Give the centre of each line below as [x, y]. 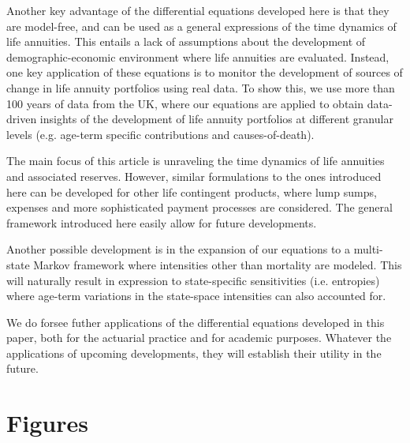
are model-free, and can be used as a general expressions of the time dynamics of [201, 26]
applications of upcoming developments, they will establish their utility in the [194, 353]
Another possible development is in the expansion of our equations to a [179, 249]
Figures [47, 423]
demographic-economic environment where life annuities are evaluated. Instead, [198, 56]
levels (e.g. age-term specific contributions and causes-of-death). [160, 134]
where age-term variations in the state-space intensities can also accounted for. [196, 296]
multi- [368, 249]
